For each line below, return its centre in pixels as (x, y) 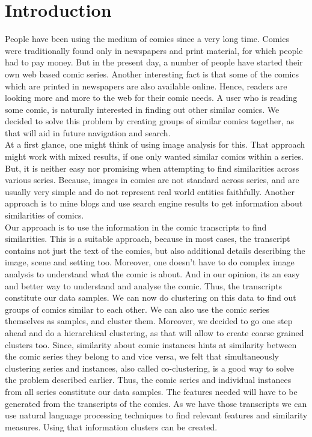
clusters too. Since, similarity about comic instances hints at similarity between (151, 344)
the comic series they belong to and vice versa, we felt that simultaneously (142, 356)
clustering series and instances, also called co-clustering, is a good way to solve (150, 368)
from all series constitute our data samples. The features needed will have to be (151, 391)
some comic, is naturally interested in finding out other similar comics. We (142, 109)
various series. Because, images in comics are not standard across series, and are (152, 180)
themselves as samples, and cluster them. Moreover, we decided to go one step (149, 321)
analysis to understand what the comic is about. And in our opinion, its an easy (152, 274)
